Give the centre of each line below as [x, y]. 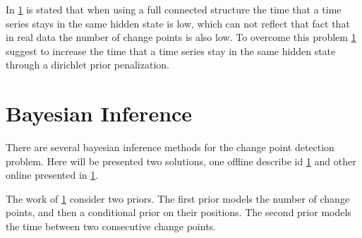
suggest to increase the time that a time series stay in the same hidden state [171, 50]
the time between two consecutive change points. [111, 226]
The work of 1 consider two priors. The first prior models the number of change [178, 198]
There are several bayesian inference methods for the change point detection [170, 147]
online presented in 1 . [52, 175]
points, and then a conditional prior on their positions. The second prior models [179, 212]
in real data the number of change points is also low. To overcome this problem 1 [181, 37]
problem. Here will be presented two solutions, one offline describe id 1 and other [181, 161]
